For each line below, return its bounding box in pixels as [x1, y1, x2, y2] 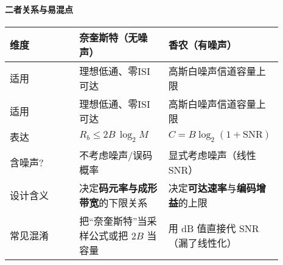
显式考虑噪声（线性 [168, 147, 256, 162]
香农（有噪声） [168, 37, 237, 52]
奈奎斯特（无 [79, 30, 138, 44]
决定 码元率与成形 [79, 180, 158, 195]
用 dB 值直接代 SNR [168, 221, 259, 235]
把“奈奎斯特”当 [79, 213, 147, 228]
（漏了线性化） [168, 235, 237, 250]
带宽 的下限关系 [79, 195, 148, 210]
